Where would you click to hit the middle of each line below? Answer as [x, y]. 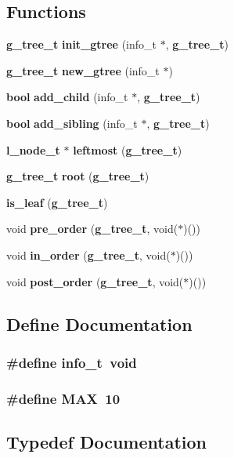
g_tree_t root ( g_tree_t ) [78, 176]
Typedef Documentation [106, 442]
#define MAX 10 [63, 398]
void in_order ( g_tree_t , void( [88, 254]
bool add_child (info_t [67, 97]
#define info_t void [72, 362]
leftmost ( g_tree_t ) [128, 149]
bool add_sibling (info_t [72, 123]
